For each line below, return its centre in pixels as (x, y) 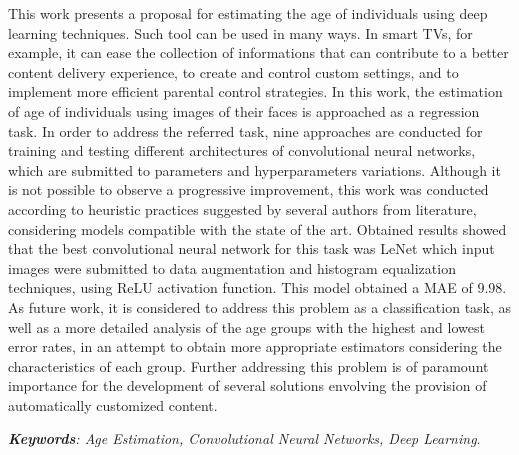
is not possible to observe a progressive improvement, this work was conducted (248, 189)
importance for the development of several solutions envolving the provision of (247, 385)
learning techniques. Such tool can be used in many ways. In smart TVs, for (240, 32)
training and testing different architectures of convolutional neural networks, (242, 150)
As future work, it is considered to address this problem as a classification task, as (260, 306)
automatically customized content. (113, 404)
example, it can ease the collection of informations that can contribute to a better (258, 52)
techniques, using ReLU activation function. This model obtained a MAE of (240, 287)
